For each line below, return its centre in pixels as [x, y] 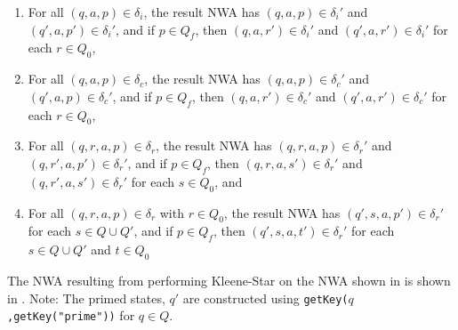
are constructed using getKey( [265, 298]
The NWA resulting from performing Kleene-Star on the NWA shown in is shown [229, 280]
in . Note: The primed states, [86, 298]
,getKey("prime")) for [71, 315]
